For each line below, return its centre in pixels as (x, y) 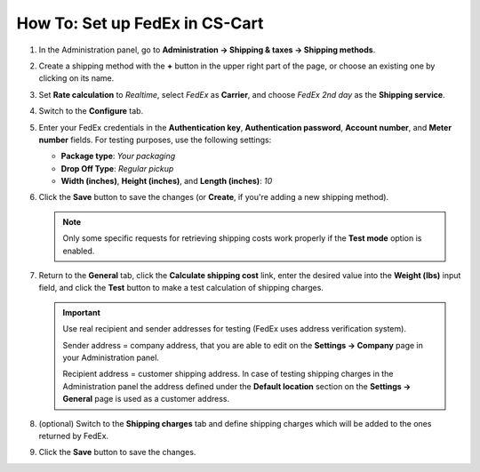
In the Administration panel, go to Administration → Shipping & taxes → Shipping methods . (207, 50)
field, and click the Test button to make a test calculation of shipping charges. (181, 288)
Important (82, 312)
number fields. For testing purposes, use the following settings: (155, 140)
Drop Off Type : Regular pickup (117, 168)
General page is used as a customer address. (146, 399)
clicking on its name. (76, 78)
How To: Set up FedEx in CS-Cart (140, 23)
